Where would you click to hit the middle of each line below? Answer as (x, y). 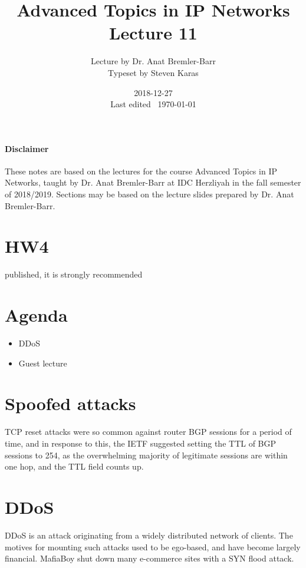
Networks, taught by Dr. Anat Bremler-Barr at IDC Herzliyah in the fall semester (153, 182)
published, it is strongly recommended (74, 274)
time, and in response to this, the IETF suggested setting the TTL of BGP (141, 443)
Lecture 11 (153, 33)
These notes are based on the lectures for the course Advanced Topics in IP (141, 171)
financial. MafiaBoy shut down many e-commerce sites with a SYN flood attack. (149, 558)
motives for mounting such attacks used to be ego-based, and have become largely (153, 546)
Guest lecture (43, 363)
